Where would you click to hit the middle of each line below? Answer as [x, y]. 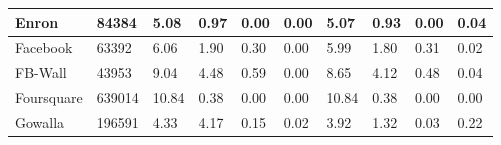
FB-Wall [41, 72]
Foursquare [49, 97]
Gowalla [40, 121]
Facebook [44, 47]
